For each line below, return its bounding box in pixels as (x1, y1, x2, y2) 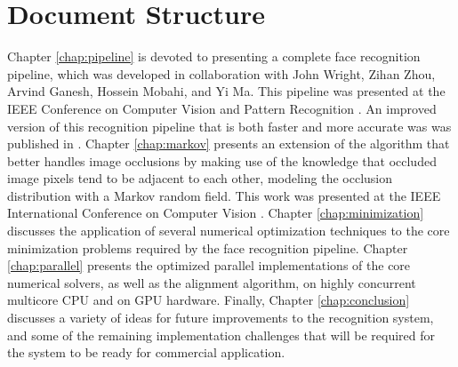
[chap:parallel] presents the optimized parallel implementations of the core (7, 256, 411, 275)
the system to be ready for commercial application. (7, 343, 285, 362)
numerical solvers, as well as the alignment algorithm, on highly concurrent (7, 273, 416, 291)
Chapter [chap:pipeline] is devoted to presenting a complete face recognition (7, 47, 421, 66)
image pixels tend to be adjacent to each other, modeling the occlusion (7, 169, 393, 187)
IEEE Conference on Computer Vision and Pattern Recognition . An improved (7, 99, 437, 117)
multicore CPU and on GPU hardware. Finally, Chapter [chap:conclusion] (7, 291, 410, 309)
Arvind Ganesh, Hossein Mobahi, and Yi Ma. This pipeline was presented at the (7, 82, 446, 100)
